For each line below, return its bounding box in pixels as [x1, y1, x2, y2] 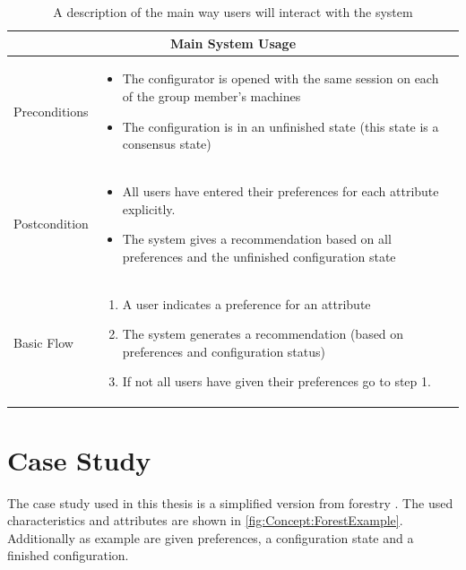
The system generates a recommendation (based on [122, 324, 404, 343]
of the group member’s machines [122, 87, 301, 106]
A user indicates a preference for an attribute [122, 294, 371, 313]
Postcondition [13, 214, 89, 233]
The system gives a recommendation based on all [122, 229, 392, 248]
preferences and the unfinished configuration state [122, 246, 396, 265]
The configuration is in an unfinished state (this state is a [122, 117, 439, 135]
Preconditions [13, 101, 89, 120]
